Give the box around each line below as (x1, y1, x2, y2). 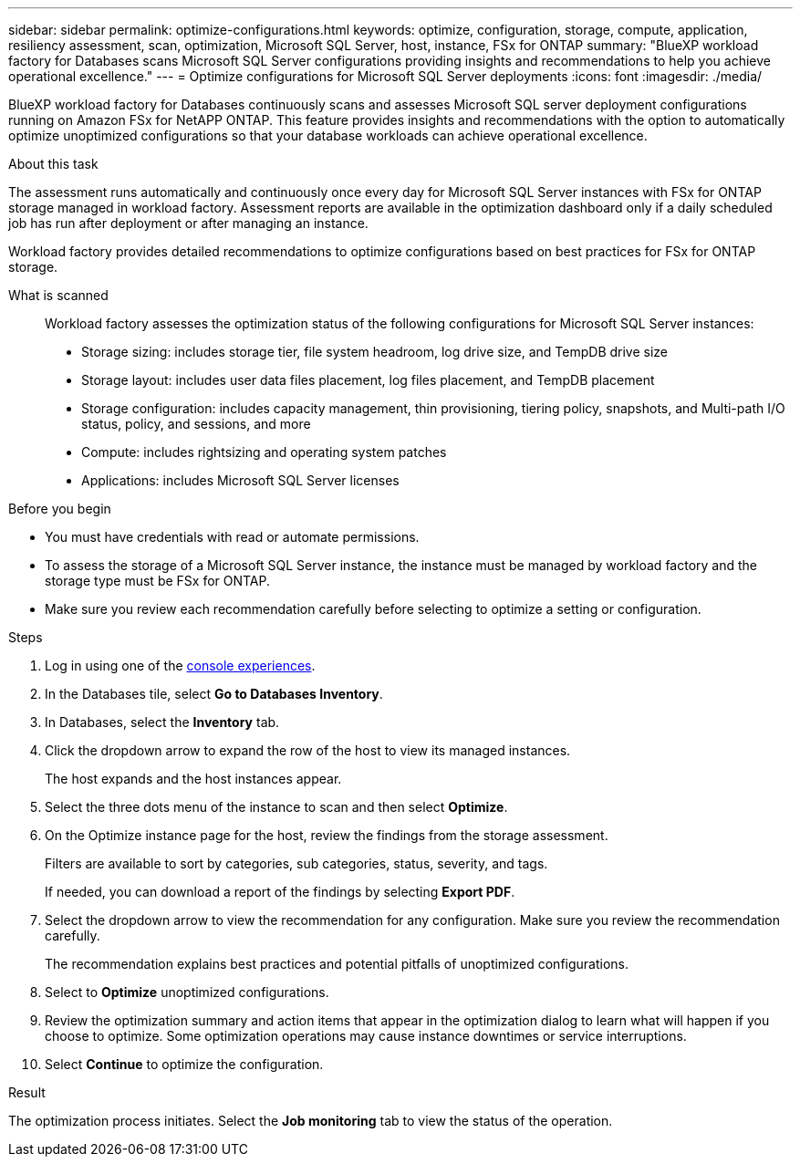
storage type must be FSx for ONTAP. (45, 573, 271, 588)
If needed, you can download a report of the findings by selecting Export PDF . (45, 884, 515, 899)
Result (8, 1085, 46, 1100)
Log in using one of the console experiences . (45, 658, 316, 673)
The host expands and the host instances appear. (45, 771, 342, 786)
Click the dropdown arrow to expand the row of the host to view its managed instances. (45, 743, 571, 758)
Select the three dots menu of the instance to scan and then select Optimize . (45, 799, 508, 815)
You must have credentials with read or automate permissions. (45, 529, 420, 545)
